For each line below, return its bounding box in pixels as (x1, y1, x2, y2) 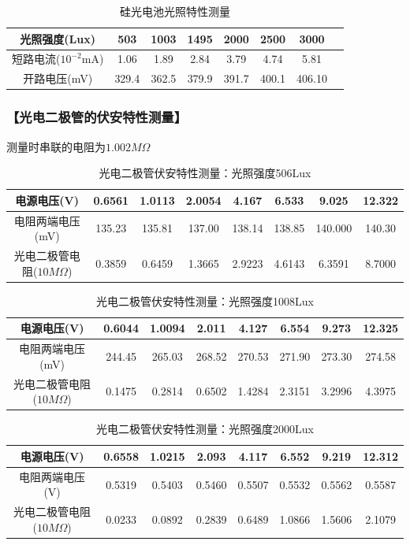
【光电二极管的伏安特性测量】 (6, 107, 188, 127)
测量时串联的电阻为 (6, 138, 106, 154)
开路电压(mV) (23, 70, 93, 87)
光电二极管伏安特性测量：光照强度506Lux (99, 165, 311, 181)
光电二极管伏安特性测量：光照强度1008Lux (96, 292, 314, 309)
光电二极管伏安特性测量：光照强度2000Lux (96, 421, 314, 437)
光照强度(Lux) (20, 30, 96, 46)
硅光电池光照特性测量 (120, 3, 230, 19)
